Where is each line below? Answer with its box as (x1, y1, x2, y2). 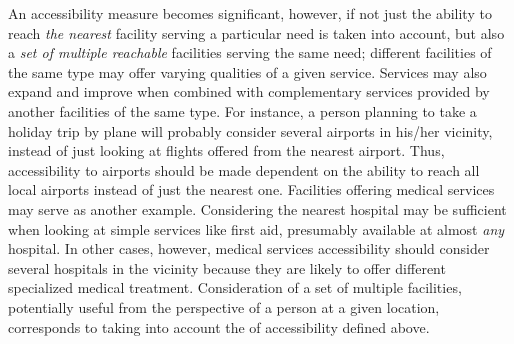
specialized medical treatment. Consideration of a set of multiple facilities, (8, 277, 462, 298)
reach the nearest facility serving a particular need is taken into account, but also (8, 22, 505, 43)
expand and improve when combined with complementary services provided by (8, 81, 490, 102)
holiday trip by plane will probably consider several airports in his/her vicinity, (8, 120, 493, 141)
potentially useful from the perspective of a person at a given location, (8, 296, 440, 317)
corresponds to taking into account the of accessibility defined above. (8, 316, 430, 337)
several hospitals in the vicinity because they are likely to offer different (8, 257, 446, 278)
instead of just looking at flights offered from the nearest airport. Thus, (8, 140, 445, 161)
